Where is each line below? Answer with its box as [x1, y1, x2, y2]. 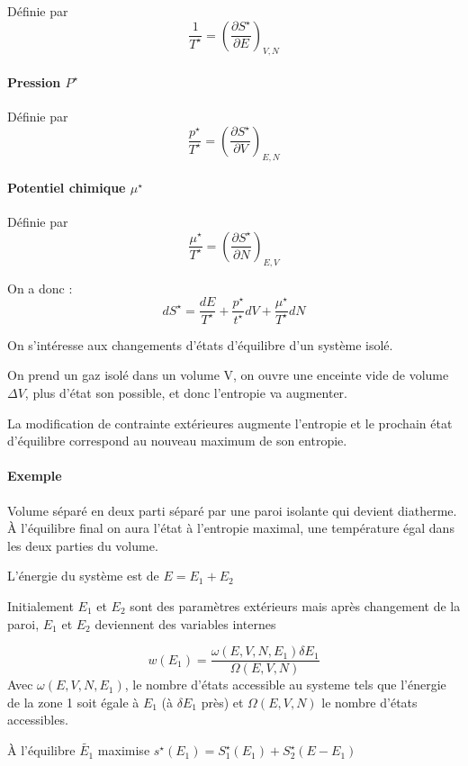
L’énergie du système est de [7, 566, 159, 585]
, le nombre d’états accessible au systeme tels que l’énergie [124, 675, 446, 694]
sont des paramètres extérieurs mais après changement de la [130, 596, 461, 615]
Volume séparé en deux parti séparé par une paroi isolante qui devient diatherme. [7, 500, 457, 519]
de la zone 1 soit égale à [7, 692, 139, 711]
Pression [7, 72, 61, 91]
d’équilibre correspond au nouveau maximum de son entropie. [7, 431, 347, 450]
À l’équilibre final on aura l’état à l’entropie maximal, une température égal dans [7, 518, 454, 537]
